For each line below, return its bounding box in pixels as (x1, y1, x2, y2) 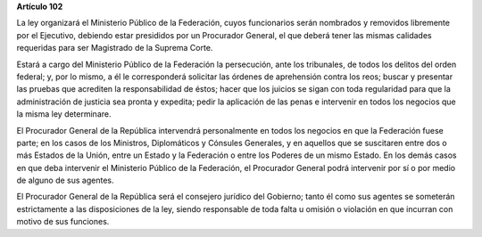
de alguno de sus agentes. (16, 175, 114, 186)
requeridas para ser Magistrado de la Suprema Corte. (16, 43, 213, 53)
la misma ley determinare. (16, 109, 112, 119)
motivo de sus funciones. (16, 217, 110, 227)
